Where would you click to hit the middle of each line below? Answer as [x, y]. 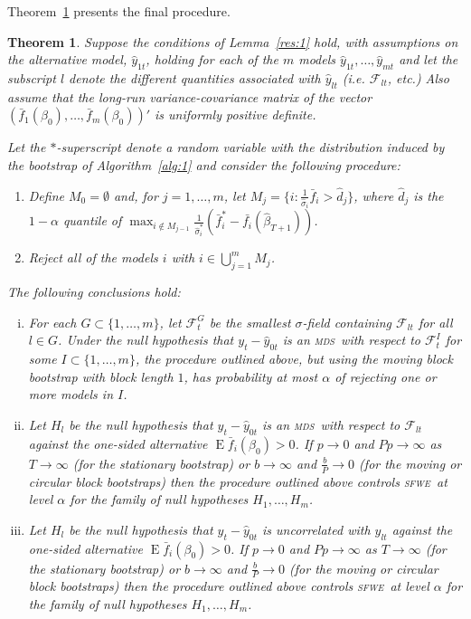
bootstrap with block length [101, 376]
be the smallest [250, 322]
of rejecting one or [386, 376]
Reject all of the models [93, 257]
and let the [429, 59]
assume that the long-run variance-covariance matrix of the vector [190, 96]
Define [46, 195]
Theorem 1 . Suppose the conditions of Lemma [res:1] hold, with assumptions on [233, 41]
